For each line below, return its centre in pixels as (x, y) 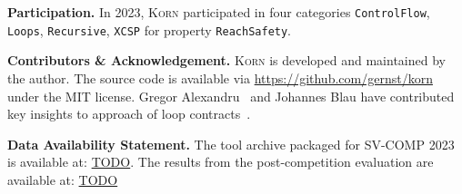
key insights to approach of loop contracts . (129, 114)
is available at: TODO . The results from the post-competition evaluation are (221, 162)
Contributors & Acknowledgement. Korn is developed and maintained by (226, 60)
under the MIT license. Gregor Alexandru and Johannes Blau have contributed (231, 96)
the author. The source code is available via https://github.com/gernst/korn (220, 78)
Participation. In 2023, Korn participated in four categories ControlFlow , (219, 12)
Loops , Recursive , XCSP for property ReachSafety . (150, 29)
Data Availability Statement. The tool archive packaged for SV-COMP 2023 (231, 144)
